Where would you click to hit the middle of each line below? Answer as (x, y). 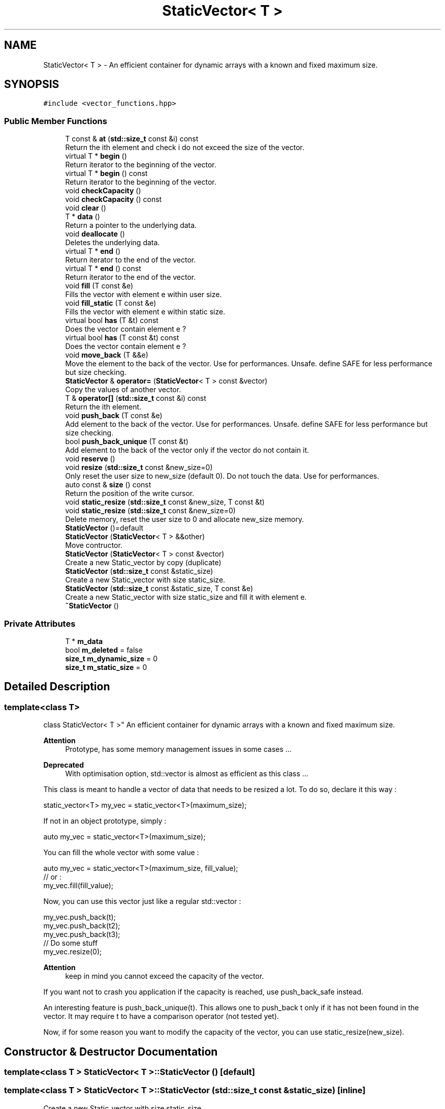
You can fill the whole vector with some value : (121, 853)
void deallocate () (95, 234)
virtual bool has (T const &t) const (122, 338)
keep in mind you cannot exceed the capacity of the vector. (165, 976)
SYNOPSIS (32, 84)
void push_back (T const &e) (114, 416)
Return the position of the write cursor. (130, 493)
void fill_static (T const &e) (111, 303)
